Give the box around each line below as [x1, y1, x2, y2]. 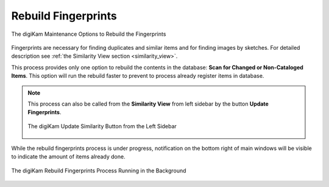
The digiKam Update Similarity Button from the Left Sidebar [27, 122, 177, 130]
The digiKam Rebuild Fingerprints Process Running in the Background [11, 167, 186, 174]
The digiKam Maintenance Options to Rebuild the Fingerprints [11, 30, 166, 38]
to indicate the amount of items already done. [11, 153, 126, 160]
